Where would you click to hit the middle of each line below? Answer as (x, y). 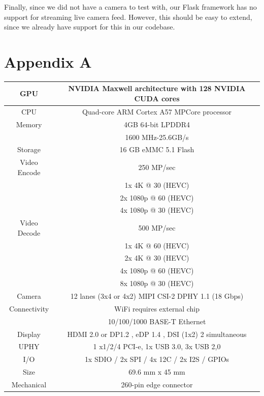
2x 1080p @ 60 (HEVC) (157, 197)
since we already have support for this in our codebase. (90, 27)
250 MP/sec (157, 167)
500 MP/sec (157, 227)
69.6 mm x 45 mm (157, 372)
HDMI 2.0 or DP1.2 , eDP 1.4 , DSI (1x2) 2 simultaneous (157, 334)
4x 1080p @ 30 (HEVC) (157, 210)
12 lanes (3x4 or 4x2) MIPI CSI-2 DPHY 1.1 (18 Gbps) (157, 296)
